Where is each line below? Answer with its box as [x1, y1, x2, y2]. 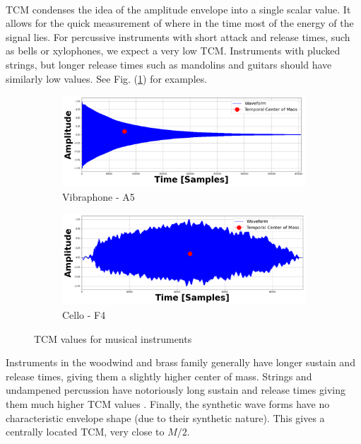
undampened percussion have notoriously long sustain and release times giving [6, 382, 345, 397]
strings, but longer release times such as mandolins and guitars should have [6, 57, 332, 71]
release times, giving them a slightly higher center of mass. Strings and [6, 368, 312, 383]
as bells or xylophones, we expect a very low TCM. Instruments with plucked [6, 43, 341, 58]
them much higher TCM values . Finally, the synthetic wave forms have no [6, 396, 330, 411]
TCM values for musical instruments [34, 331, 192, 346]
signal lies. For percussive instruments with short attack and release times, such [6, 29, 350, 44]
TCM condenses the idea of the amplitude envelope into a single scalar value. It [6, 1, 351, 16]
